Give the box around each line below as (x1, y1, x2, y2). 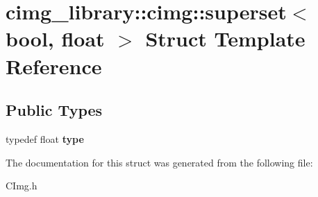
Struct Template (145, 24, 306, 53)
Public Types (6, 99, 103, 121)
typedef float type (6, 131, 84, 146)
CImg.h (6, 178, 37, 193)
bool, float (6, 24, 105, 53)
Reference (6, 51, 102, 80)
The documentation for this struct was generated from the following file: (6, 155, 313, 169)
